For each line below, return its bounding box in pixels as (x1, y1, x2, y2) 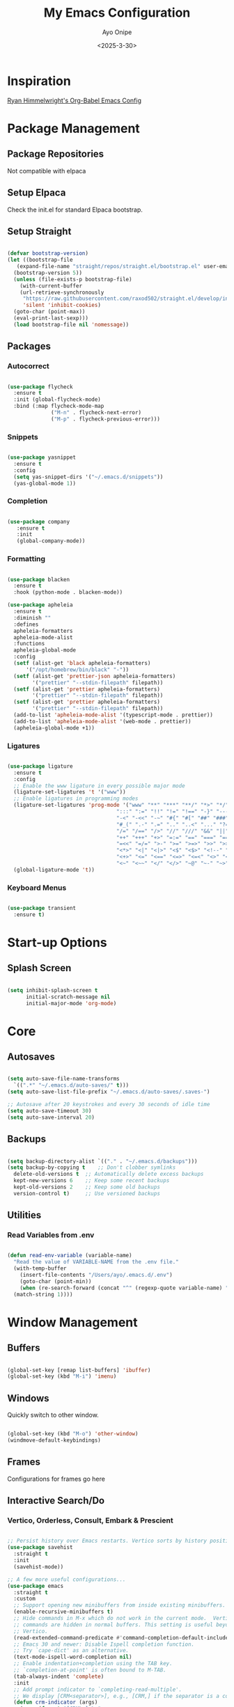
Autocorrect (7, 361, 50, 371)
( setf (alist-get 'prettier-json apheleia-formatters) (13, 672, 176, 679)
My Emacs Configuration (43, 5, 191, 21)
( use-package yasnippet (7, 454, 77, 461)
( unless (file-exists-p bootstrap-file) (13, 276, 132, 283)
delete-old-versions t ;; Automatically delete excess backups (13, 1171, 204, 1178)
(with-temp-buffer (13, 1265, 68, 1272)
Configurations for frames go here (7, 1474, 106, 1483)
